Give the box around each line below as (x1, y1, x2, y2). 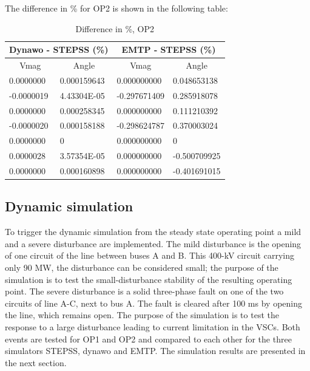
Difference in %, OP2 (75, 22, 155, 35)
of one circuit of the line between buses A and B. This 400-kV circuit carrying (5, 249, 294, 262)
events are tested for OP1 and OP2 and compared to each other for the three (5, 332, 292, 345)
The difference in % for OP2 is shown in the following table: (5, 2, 228, 14)
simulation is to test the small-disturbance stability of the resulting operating (5, 273, 292, 285)
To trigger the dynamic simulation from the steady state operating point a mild (5, 225, 302, 238)
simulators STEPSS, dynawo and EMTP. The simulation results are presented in (5, 344, 306, 357)
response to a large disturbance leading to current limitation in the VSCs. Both (5, 320, 300, 333)
